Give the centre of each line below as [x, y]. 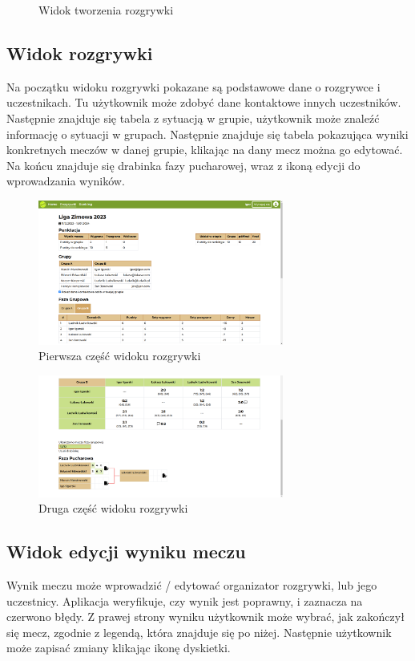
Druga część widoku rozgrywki [113, 508]
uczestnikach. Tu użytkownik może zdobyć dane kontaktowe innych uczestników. [204, 102]
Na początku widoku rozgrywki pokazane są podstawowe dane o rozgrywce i [193, 86]
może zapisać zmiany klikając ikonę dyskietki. [119, 648]
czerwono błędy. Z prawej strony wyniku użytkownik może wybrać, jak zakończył [205, 616]
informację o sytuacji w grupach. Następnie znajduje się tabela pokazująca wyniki [207, 134]
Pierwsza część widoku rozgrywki [120, 356]
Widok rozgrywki [80, 53]
